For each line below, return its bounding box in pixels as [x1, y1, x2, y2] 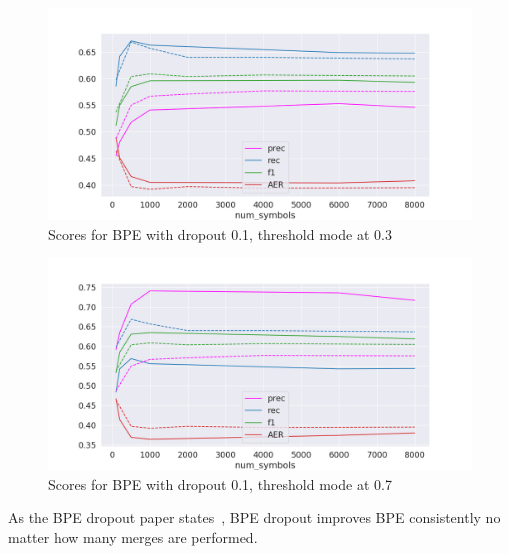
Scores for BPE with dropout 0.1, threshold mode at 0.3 [48, 223, 392, 244]
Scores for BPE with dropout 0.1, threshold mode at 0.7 [48, 473, 392, 494]
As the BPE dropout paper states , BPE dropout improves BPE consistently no [8, 507, 501, 528]
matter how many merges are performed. [8, 526, 258, 547]
